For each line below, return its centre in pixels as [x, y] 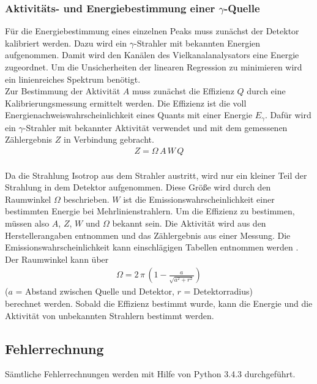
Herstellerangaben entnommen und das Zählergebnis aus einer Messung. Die [148, 235]
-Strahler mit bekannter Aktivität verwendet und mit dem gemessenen [155, 127]
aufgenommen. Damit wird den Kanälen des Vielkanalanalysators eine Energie [152, 55]
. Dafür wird [288, 115]
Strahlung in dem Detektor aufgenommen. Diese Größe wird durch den [138, 187]
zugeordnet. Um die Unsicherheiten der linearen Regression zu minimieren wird [154, 67]
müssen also [27, 223]
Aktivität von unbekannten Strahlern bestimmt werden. [110, 315]
